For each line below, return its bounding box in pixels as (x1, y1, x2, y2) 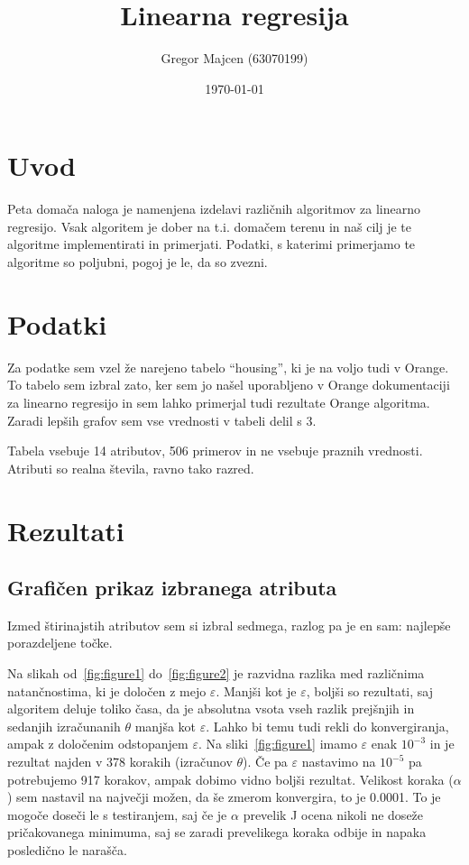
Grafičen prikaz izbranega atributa (7, 574, 337, 602)
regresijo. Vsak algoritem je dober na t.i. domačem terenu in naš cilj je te (7, 216, 412, 235)
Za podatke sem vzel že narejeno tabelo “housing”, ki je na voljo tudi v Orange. (7, 357, 449, 376)
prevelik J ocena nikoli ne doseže (243, 805, 424, 824)
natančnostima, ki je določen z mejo (7, 681, 207, 700)
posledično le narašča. (7, 841, 127, 860)
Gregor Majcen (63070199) (161, 49, 308, 68)
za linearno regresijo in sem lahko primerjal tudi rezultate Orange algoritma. (7, 392, 430, 411)
